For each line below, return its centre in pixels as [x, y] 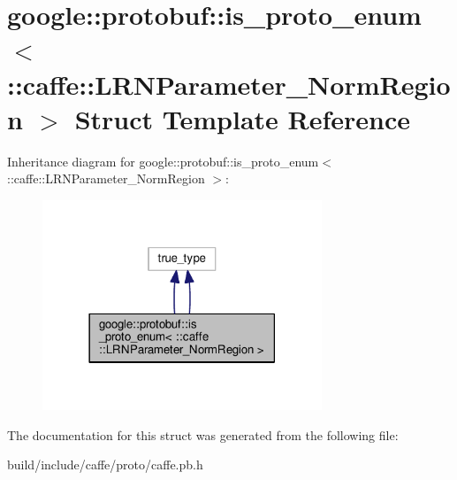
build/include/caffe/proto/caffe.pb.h [105, 465]
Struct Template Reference [243, 118]
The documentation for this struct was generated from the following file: [203, 434]
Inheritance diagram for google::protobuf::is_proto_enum [163, 161]
